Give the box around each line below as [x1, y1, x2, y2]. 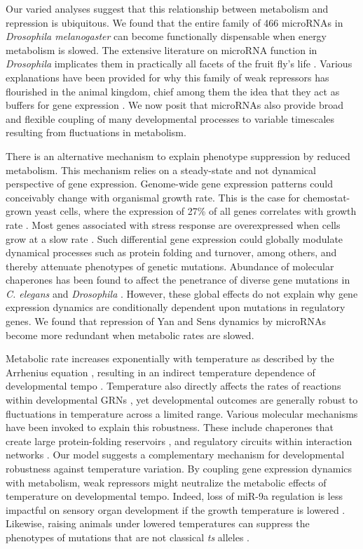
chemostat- [303, 190, 350, 204]
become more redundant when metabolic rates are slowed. [6, 327, 254, 342]
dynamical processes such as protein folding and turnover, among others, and [6, 245, 337, 260]
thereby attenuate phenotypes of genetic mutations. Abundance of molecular [6, 258, 334, 273]
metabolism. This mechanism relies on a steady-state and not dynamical [6, 162, 317, 177]
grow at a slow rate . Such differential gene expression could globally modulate [6, 231, 343, 246]
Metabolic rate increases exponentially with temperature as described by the [6, 351, 334, 366]
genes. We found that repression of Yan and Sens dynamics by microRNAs [6, 314, 326, 329]
